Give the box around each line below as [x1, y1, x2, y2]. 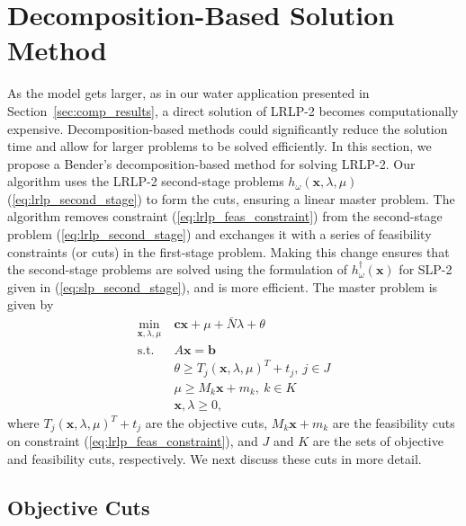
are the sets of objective [312, 432, 444, 450]
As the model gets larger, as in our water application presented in [7, 84, 370, 103]
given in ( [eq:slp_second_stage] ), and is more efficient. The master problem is [7, 277, 438, 296]
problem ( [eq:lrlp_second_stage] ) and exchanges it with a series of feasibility [7, 225, 432, 244]
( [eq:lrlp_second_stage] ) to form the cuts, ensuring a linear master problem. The [7, 189, 455, 208]
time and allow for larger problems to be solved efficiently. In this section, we [7, 137, 432, 156]
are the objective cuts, [145, 414, 268, 432]
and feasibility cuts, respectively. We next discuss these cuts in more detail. [7, 450, 422, 468]
